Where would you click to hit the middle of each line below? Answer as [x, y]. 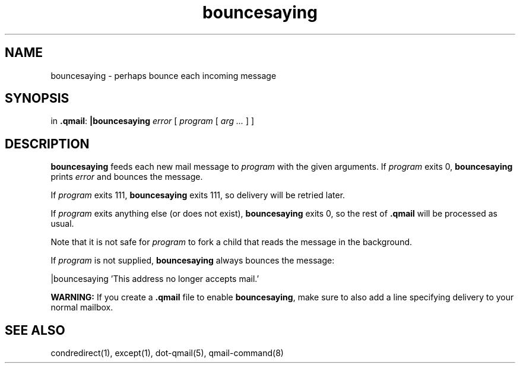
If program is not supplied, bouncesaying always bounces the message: [193, 261]
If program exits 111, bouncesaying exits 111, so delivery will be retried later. [198, 195]
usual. [62, 224]
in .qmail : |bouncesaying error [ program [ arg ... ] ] [153, 121]
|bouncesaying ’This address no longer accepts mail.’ [155, 279]
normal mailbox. [82, 307]
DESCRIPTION [47, 144]
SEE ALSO [35, 330]
